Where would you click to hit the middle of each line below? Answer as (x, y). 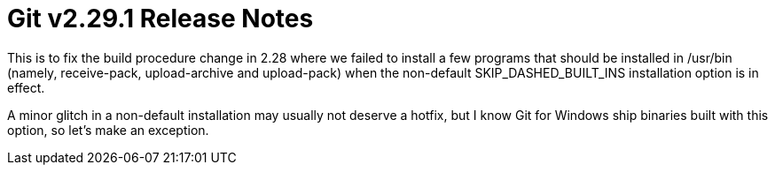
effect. (26, 87)
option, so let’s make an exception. (108, 130)
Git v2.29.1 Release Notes (160, 19)
